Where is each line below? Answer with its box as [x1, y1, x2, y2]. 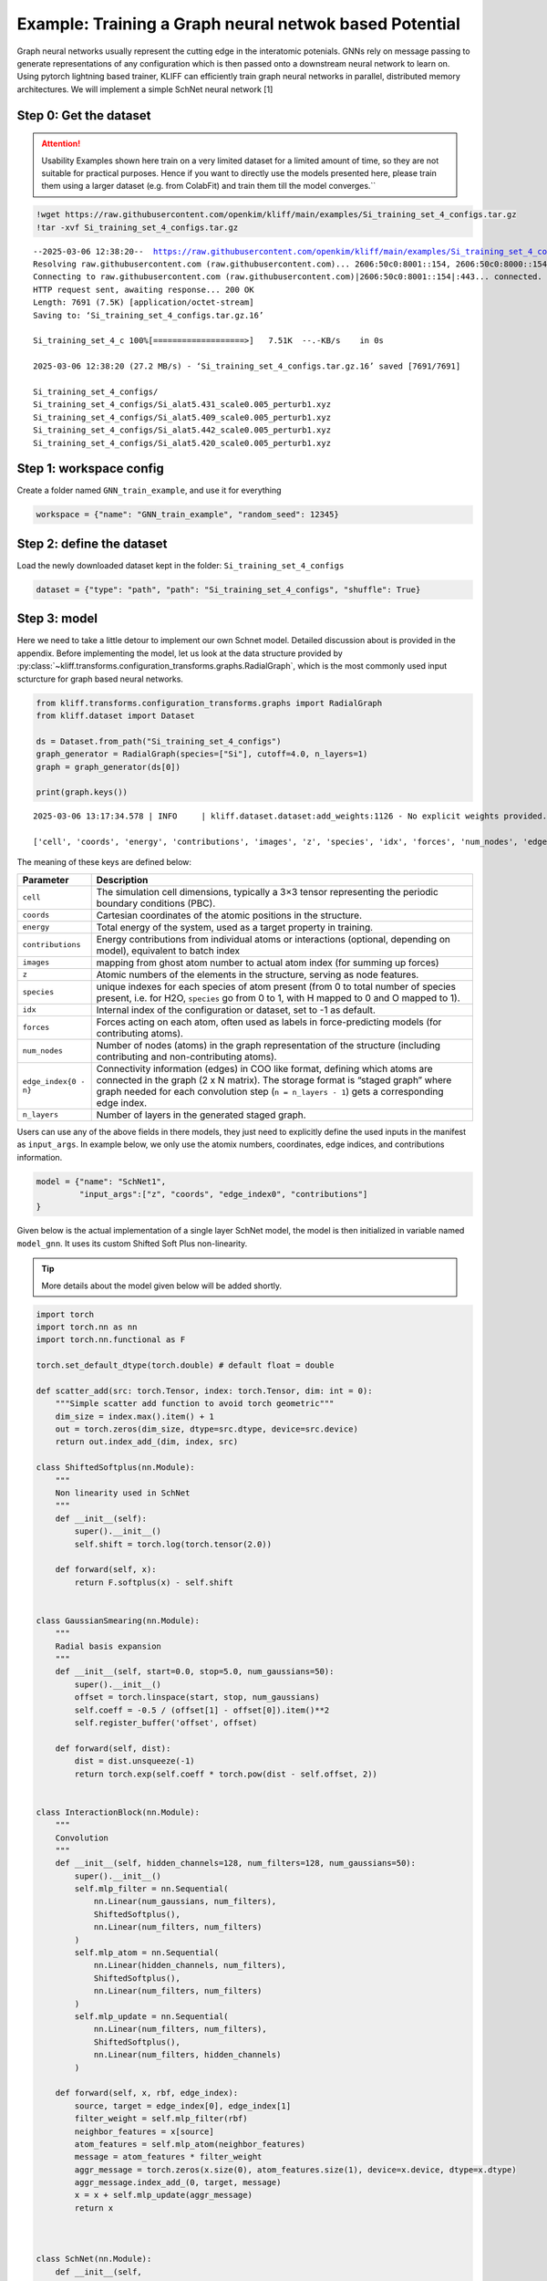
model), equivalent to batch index [96, 944, 241, 957]
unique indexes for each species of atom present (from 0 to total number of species [96, 980, 456, 993]
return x [74, 2203, 114, 2213]
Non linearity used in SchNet [55, 1487, 191, 1498]
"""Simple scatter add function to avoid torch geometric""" [55, 1399, 335, 1409]
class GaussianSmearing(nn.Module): [36, 1615, 201, 1626]
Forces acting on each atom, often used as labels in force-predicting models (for [96, 1016, 442, 1028]
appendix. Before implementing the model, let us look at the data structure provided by [16, 648, 344, 659]
